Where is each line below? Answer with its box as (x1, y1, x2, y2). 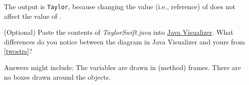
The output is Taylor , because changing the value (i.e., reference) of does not (4, 1, 235, 11)
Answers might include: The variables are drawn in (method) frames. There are (4, 62, 241, 72)
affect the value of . (4, 11, 61, 21)
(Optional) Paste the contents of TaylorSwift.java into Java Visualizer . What (4, 27, 233, 37)
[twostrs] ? (4, 46, 33, 56)
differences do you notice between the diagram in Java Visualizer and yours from (4, 36, 245, 46)
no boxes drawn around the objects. (4, 71, 111, 82)
